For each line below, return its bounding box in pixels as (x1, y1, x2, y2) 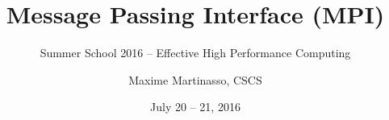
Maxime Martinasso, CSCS (128, 71, 262, 88)
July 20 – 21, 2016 (150, 98, 241, 115)
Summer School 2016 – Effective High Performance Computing (40, 44, 351, 61)
